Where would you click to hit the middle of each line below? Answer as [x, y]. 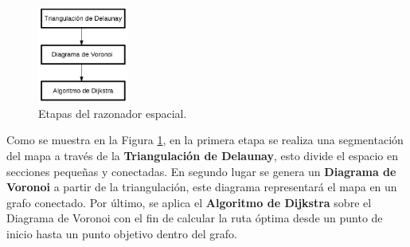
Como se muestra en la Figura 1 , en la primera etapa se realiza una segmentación [205, 140]
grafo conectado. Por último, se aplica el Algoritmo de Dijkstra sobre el [189, 202]
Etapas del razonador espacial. [113, 113]
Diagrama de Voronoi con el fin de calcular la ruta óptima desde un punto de [195, 218]
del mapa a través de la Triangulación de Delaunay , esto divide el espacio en [203, 156]
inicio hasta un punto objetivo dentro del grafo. [122, 233]
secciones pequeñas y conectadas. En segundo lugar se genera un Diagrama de [201, 171]
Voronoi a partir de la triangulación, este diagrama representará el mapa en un [202, 187]
